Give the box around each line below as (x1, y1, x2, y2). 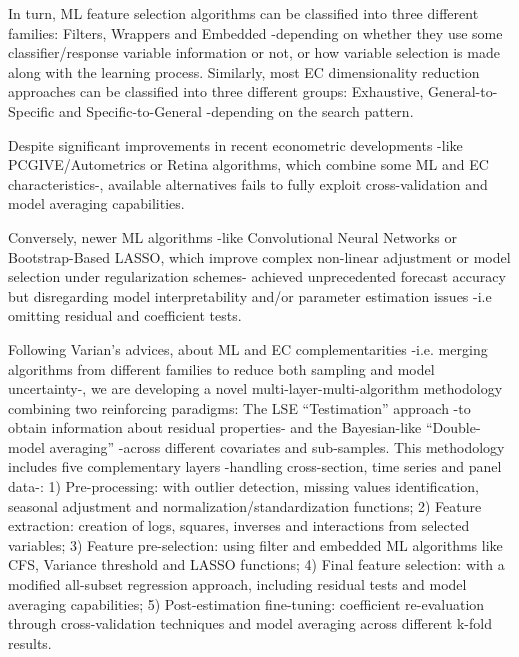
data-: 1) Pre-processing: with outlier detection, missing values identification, (8, 476, 479, 497)
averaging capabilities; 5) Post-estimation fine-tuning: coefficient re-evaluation (8, 593, 485, 614)
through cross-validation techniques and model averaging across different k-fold (8, 613, 492, 634)
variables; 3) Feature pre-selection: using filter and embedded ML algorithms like (8, 534, 503, 555)
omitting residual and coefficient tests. (8, 305, 242, 326)
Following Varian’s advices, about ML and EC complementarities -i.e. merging (8, 338, 488, 359)
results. (8, 632, 52, 653)
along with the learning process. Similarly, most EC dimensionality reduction (8, 61, 480, 82)
